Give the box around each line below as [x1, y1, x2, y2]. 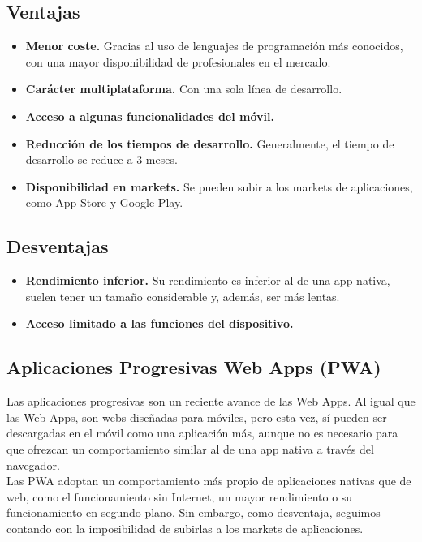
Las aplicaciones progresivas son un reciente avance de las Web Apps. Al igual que [6, 393, 416, 410]
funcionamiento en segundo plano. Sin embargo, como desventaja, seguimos [6, 504, 381, 521]
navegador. [6, 456, 60, 473]
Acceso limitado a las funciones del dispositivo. [25, 315, 294, 332]
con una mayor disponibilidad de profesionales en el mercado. [25, 53, 331, 70]
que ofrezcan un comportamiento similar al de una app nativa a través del [6, 440, 374, 457]
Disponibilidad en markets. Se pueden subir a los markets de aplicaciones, [25, 178, 413, 195]
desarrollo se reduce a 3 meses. [25, 151, 178, 168]
